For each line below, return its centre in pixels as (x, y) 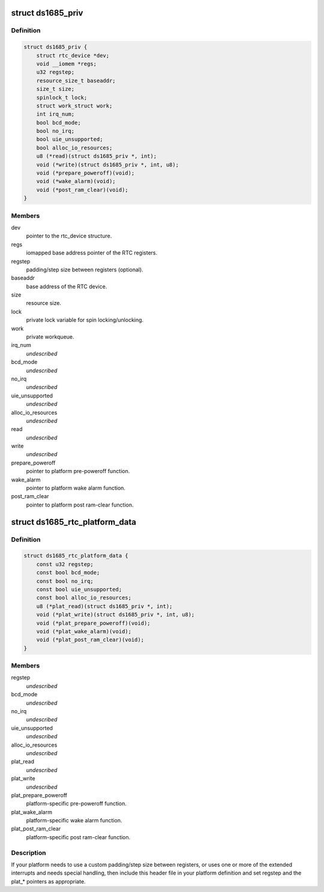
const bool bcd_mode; (68, 573)
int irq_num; (55, 114)
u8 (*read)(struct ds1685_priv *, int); (97, 156)
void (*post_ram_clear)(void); (82, 190)
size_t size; (55, 89)
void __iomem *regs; (67, 64)
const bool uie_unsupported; (79, 589)
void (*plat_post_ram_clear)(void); (90, 640)
